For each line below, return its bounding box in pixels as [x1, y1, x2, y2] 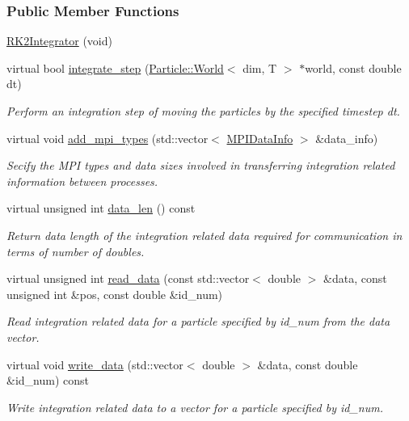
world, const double [305, 59, 402, 76]
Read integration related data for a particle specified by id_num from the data [6, 313, 390, 330]
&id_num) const [6, 372, 89, 389]
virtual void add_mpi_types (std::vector [6, 129, 209, 146]
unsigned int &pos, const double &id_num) [6, 285, 223, 302]
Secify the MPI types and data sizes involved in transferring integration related [6, 157, 395, 174]
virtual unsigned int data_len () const [6, 200, 196, 217]
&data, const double [257, 356, 358, 373]
